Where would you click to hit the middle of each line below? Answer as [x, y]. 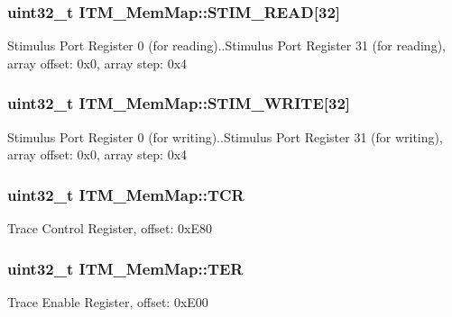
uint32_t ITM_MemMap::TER [125, 268]
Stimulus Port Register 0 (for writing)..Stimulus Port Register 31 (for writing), [225, 136]
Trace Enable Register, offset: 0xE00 [108, 301]
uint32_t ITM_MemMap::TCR [126, 194]
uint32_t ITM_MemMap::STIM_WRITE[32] [179, 103]
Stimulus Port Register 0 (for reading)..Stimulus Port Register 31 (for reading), [226, 45]
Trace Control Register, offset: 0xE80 [110, 228]
